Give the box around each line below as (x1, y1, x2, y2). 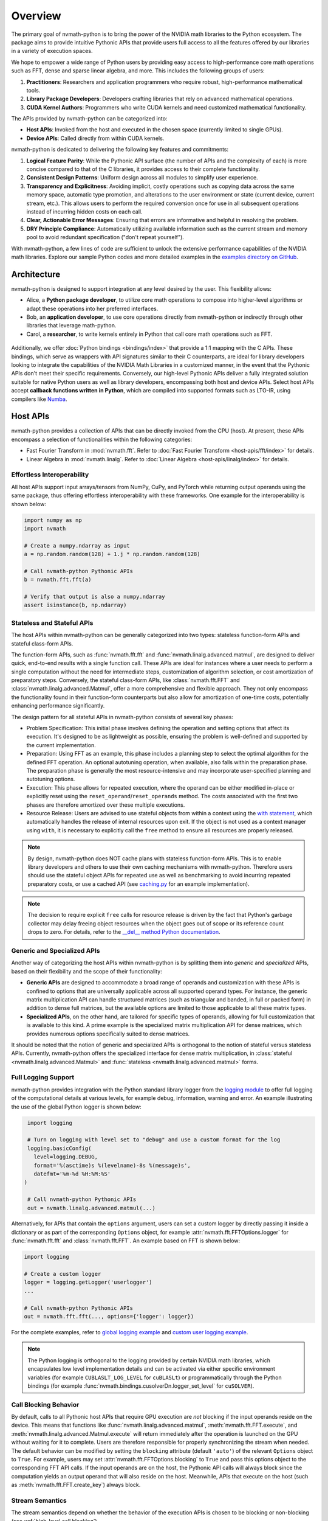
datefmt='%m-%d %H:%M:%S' (33, 1170, 111, 1177)
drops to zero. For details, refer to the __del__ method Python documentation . (27, 928, 220, 936)
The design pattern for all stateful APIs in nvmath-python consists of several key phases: (11, 713, 234, 720)
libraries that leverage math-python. (26, 322, 117, 329)
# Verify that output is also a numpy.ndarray (24, 593, 165, 600)
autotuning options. (26, 776, 75, 783)
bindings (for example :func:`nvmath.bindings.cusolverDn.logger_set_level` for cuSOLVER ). (27, 1382, 255, 1390)
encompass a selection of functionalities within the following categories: (11, 436, 193, 443)
